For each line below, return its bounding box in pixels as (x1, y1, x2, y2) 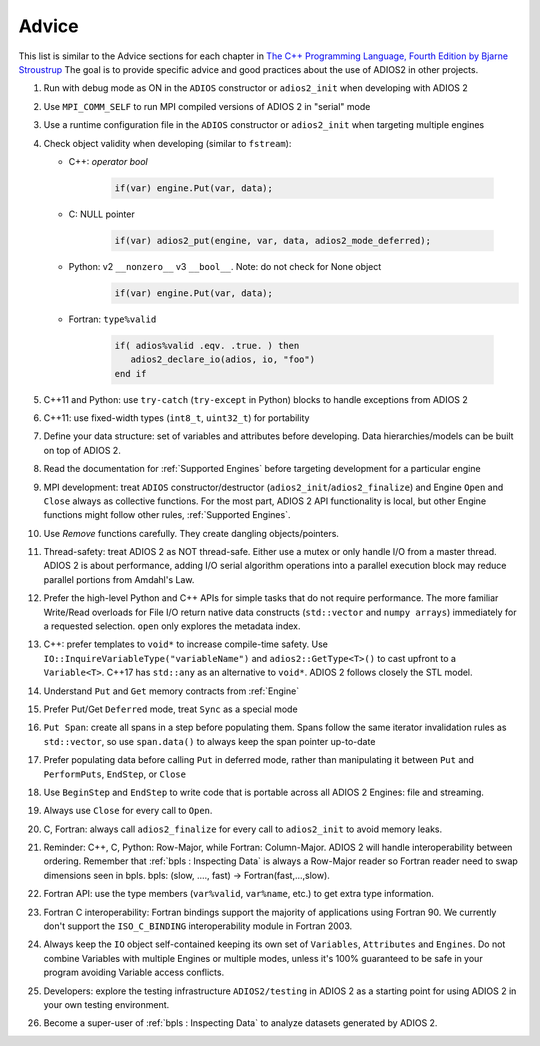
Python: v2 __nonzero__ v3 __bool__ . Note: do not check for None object (68, 260, 382, 272)
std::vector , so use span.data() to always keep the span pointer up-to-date (43, 735, 376, 747)
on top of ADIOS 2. (43, 444, 122, 456)
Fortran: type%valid (68, 313, 157, 325)
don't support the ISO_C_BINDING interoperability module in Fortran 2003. (43, 920, 353, 932)
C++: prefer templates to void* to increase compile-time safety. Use (43, 638, 329, 650)
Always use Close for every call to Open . (43, 805, 213, 817)
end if (114, 368, 147, 379)
